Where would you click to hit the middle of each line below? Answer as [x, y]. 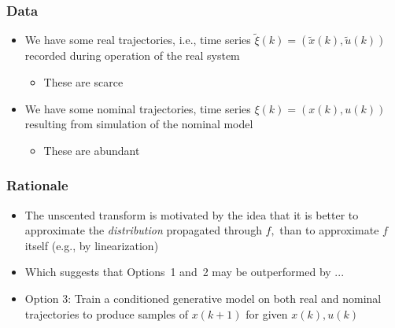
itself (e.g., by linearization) [92, 245]
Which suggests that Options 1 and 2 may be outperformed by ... [185, 272]
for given [267, 313]
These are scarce [83, 82]
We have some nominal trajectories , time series [138, 108]
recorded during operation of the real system [132, 55]
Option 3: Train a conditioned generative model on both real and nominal [203, 298]
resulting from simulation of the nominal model [139, 124]
